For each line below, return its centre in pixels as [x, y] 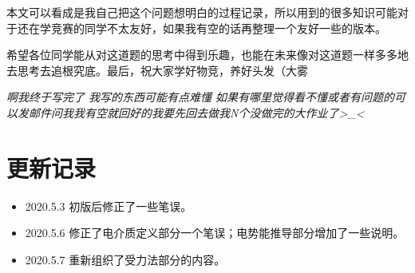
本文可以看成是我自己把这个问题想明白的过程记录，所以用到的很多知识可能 [202, 12]
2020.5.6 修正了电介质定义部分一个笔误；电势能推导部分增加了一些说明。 [215, 233]
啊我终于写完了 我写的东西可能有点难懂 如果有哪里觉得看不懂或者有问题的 [201, 97]
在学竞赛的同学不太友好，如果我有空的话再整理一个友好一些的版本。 [207, 28]
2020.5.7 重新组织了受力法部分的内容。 [125, 259]
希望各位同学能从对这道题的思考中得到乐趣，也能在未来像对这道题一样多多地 [207, 55]
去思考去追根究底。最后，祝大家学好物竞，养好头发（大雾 [157, 70]
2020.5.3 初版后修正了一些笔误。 [109, 206]
